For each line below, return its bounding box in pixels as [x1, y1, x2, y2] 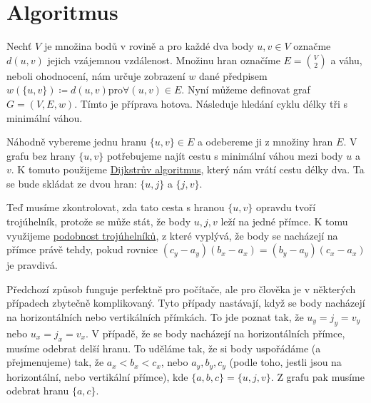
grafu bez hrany [6, 148, 76, 163]
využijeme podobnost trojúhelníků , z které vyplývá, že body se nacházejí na [6, 228, 338, 243]
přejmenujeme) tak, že [6, 354, 104, 369]
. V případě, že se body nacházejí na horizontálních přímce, [85, 325, 345, 340]
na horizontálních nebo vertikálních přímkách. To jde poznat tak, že [6, 310, 304, 325]
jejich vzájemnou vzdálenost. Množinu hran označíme [47, 52, 280, 67]
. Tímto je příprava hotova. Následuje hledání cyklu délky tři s [74, 96, 348, 111]
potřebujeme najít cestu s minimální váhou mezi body [106, 148, 343, 163]
